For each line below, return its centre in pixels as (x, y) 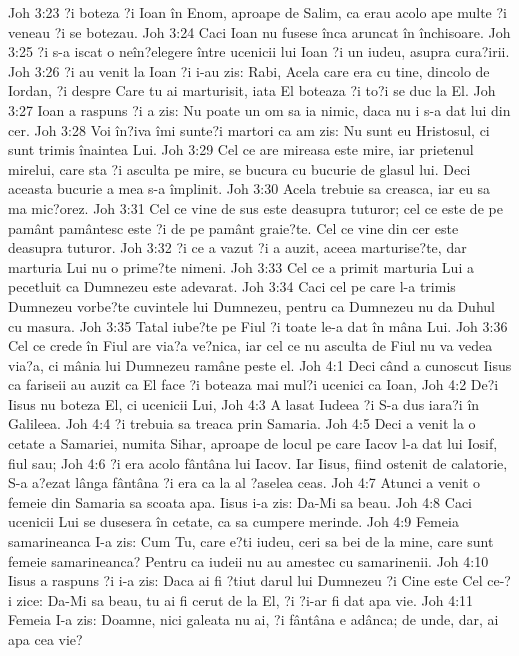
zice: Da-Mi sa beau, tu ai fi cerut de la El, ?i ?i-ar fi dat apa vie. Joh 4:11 (245, 599)
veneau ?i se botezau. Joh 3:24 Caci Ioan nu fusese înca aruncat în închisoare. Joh (259, 31)
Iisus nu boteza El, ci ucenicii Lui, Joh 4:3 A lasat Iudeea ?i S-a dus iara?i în (244, 403)
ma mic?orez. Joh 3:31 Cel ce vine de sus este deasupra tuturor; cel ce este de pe (255, 207)
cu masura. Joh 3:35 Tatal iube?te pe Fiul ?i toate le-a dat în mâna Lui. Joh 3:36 (258, 325)
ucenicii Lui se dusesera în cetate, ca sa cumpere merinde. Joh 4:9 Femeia (233, 521)
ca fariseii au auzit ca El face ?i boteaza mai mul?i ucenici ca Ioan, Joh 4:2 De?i (253, 384)
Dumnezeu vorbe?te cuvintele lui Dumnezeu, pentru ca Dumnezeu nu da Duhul (251, 305)
